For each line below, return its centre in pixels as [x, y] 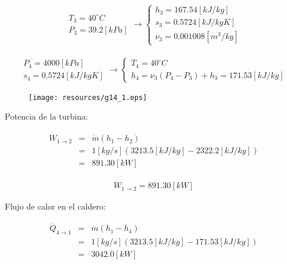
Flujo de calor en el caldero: [55, 206]
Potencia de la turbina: [46, 116]
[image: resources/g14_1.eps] [88, 97]
